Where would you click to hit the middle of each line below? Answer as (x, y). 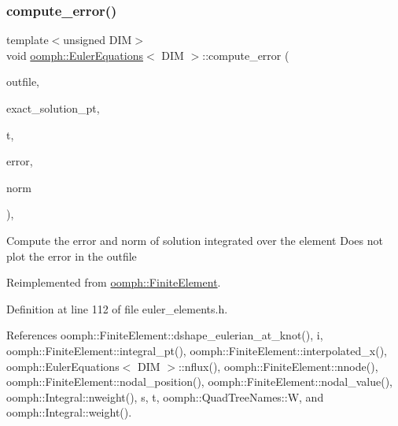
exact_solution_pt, (53, 108)
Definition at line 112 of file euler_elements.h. (117, 308)
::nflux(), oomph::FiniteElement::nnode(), (278, 366)
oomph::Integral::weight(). (69, 412)
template (28, 40)
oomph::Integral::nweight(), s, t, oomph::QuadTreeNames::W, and (165, 396)
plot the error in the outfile (72, 256)
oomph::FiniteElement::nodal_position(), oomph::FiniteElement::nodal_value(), (199, 382)
